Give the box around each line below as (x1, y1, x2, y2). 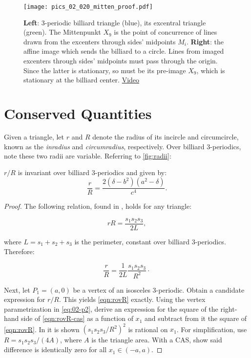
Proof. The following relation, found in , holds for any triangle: (4, 201, 192, 211)
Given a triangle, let (4, 131, 64, 141)
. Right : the (187, 36, 224, 46)
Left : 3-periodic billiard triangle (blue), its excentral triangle (23, 17, 206, 27)
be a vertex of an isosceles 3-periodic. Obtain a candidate (73, 284, 245, 295)
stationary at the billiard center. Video (23, 75, 140, 85)
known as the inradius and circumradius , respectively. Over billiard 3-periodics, (4, 141, 241, 151)
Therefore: (4, 246, 35, 256)
